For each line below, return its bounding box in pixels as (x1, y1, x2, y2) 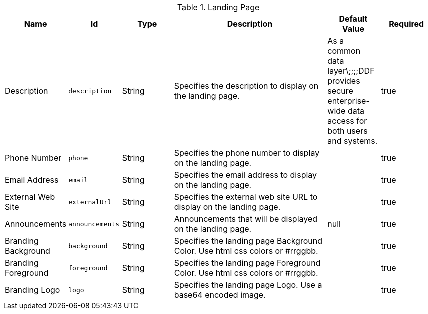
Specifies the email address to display (174, 170, 317, 180)
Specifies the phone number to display (174, 148, 320, 158)
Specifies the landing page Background (174, 236, 322, 246)
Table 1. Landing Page (177, 2, 260, 12)
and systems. (327, 136, 378, 146)
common (327, 46, 361, 56)
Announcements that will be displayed (174, 214, 318, 224)
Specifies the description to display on (174, 81, 319, 91)
